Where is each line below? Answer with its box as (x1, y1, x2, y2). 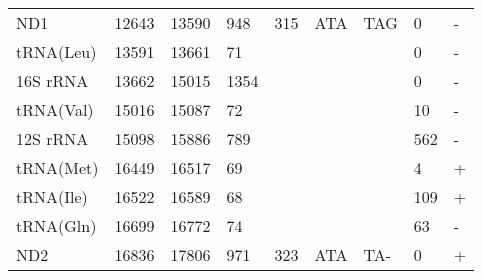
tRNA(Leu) (16, 40, 97, 63)
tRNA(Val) (16, 98, 94, 121)
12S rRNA (16, 127, 89, 150)
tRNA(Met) (16, 156, 99, 179)
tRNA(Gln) (16, 214, 97, 237)
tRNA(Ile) (16, 185, 88, 208)
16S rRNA (16, 69, 89, 92)
